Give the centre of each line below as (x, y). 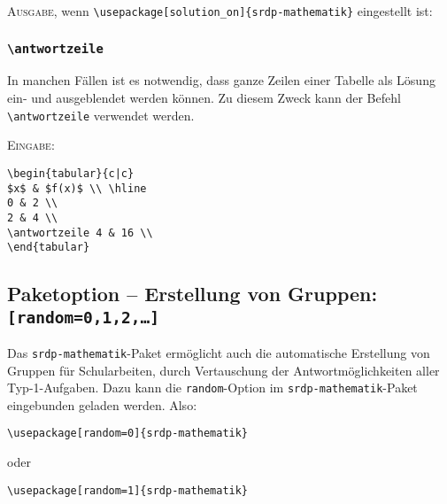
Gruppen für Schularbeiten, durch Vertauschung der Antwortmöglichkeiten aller (223, 370)
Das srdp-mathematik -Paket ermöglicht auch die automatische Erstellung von (219, 352)
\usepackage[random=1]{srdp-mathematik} (128, 490)
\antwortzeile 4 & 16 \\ (80, 233)
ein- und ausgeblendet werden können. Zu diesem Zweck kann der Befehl (204, 98)
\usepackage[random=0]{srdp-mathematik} (128, 434)
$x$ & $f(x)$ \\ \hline (77, 188)
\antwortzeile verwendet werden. (101, 115)
